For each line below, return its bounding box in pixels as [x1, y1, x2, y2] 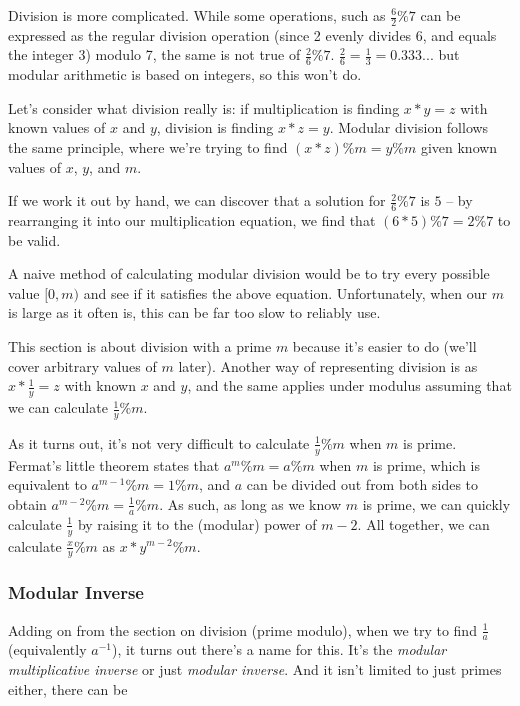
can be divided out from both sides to [246, 474, 479, 495]
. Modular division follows [329, 117, 489, 138]
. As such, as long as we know [159, 493, 341, 514]
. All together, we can [357, 513, 490, 534]
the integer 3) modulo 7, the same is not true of [8, 44, 301, 65]
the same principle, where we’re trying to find [8, 137, 288, 158]
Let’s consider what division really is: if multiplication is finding [8, 97, 400, 118]
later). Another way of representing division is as [178, 355, 478, 376]
